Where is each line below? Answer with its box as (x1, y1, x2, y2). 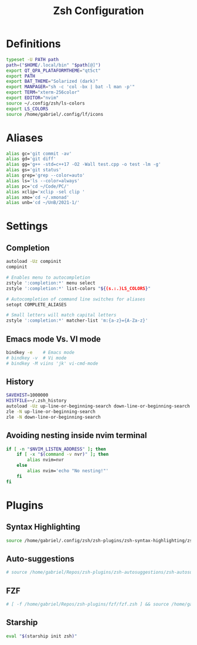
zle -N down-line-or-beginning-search (6, 414, 101, 420)
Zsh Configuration (53, 4, 144, 18)
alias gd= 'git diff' (6, 156, 57, 162)
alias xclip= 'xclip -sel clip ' (6, 189, 85, 195)
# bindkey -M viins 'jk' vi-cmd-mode (6, 360, 98, 366)
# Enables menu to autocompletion (6, 275, 91, 280)
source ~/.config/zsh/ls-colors (6, 100, 85, 106)
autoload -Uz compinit (6, 259, 62, 265)
